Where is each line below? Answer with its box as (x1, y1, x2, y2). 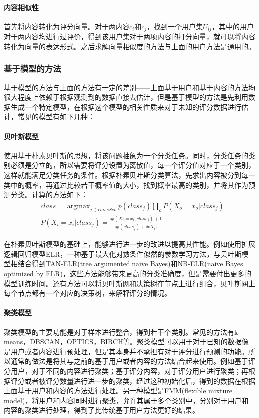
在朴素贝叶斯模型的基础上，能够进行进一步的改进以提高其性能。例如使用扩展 (4, 239, 255, 249)
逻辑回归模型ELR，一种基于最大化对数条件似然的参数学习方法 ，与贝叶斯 (4, 248, 242, 259)
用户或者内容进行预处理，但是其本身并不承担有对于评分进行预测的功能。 (10, 346, 248, 356)
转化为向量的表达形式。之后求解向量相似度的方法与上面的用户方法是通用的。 (4, 41, 255, 51)
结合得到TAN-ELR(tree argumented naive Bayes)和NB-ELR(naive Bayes (17, 258, 243, 269)
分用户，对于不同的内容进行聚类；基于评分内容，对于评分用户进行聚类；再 (4, 366, 248, 376)
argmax (67, 202, 90, 210)
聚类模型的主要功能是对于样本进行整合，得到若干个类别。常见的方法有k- (4, 326, 241, 337)
